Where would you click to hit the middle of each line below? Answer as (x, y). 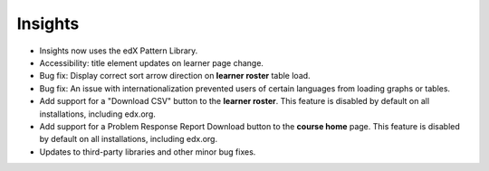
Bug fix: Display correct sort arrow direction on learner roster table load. (175, 76)
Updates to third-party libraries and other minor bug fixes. (148, 152)
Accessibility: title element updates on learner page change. (152, 62)
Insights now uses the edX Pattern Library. (119, 51)
